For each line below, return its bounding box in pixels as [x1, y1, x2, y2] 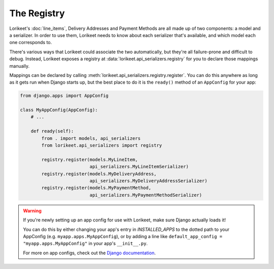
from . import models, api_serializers [41, 135, 141, 141]
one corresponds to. [9, 40, 52, 46]
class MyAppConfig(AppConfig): [20, 107, 98, 113]
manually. [9, 63, 30, 69]
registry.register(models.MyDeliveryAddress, [41, 171, 157, 177]
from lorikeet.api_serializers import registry [41, 142, 162, 148]
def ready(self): [30, 128, 74, 134]
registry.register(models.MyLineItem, [41, 157, 138, 162]
